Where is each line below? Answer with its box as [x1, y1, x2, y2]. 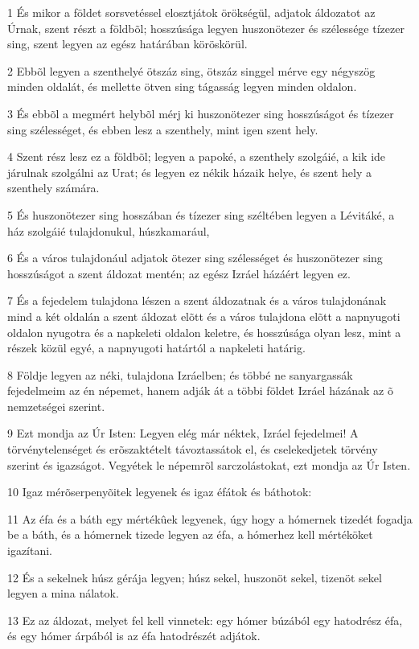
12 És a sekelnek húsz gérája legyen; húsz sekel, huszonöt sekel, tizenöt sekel [7, 569, 382, 585]
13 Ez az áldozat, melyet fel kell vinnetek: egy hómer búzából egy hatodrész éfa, [7, 611, 403, 628]
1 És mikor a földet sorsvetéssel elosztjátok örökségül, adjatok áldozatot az [7, 4, 376, 20]
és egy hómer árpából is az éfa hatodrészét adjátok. [7, 627, 261, 644]
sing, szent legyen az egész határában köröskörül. [7, 35, 248, 52]
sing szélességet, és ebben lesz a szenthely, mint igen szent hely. [7, 121, 318, 138]
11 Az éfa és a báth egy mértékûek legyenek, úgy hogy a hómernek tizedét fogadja [7, 510, 413, 527]
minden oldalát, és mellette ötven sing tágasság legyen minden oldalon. [7, 78, 357, 95]
